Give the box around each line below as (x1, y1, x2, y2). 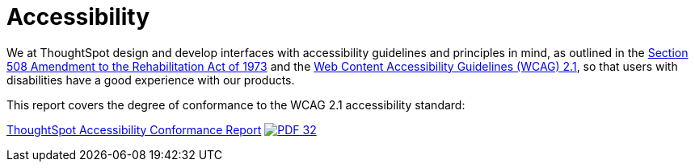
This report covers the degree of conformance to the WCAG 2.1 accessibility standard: (6, 97, 465, 112)
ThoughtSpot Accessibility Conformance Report (6, 122, 262, 137)
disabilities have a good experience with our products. (6, 72, 295, 87)
